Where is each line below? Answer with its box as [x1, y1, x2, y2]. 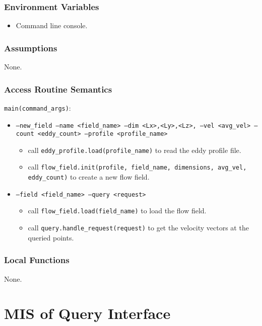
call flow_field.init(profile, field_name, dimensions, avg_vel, [28, 161, 247, 172]
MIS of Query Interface [4, 303, 171, 323]
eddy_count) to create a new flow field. [28, 172, 150, 182]
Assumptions [4, 41, 57, 54]
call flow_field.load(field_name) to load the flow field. [28, 205, 207, 216]
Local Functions [4, 254, 70, 266]
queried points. [28, 232, 74, 242]
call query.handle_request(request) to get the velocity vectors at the [28, 222, 249, 233]
